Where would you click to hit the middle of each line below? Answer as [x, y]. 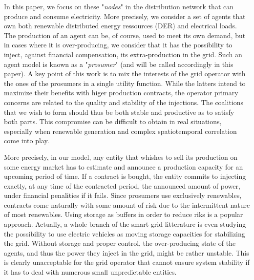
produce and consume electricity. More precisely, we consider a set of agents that [125, 16]
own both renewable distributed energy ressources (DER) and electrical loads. [120, 26]
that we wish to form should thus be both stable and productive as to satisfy [119, 112]
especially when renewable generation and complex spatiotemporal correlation [120, 131]
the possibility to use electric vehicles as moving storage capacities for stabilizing [125, 233]
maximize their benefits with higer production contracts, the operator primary [121, 93]
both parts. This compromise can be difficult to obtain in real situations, [113, 121]
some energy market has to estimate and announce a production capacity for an [124, 166]
